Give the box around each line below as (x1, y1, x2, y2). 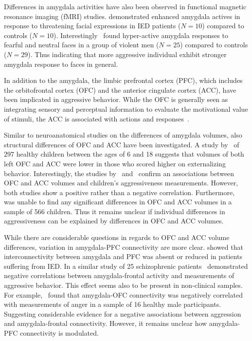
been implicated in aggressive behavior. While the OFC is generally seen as (4, 94, 228, 104)
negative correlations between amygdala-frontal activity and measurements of (4, 270, 234, 281)
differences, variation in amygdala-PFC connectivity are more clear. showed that (4, 241, 243, 252)
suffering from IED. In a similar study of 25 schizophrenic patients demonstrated (4, 261, 248, 271)
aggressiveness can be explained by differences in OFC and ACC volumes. (4, 216, 224, 226)
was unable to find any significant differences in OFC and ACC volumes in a (4, 197, 232, 207)
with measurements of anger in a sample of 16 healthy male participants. (4, 299, 221, 309)
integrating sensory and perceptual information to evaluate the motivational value (4, 103, 248, 114)
